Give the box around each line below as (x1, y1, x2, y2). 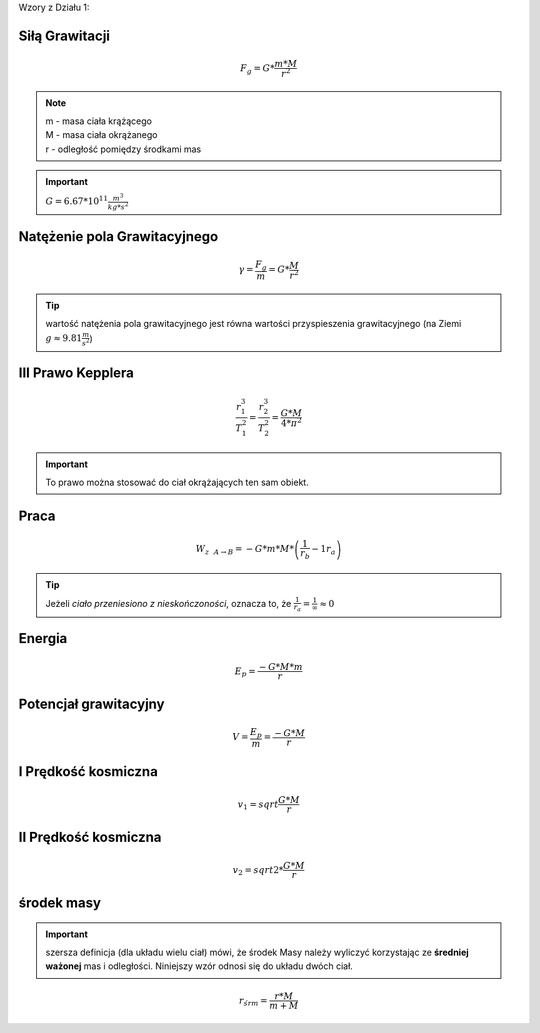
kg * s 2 (107, 200, 129, 212)
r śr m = (238, 995, 269, 1008)
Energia (18, 630, 68, 647)
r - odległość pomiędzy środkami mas (45, 143, 202, 155)
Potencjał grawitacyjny (18, 695, 165, 712)
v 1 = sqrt (237, 798, 279, 812)
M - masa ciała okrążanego (45, 129, 158, 141)
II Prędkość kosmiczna (18, 829, 162, 846)
